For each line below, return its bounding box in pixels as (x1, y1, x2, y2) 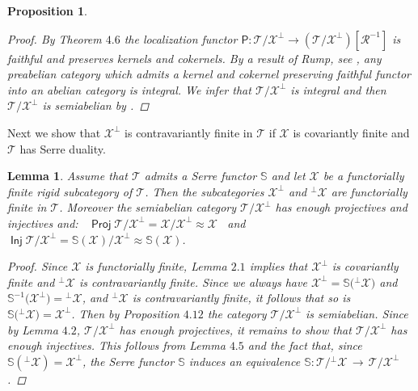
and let (271, 167, 306, 184)
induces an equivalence (188, 352, 301, 369)
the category (207, 305, 267, 322)
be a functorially (323, 167, 404, 184)
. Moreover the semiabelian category (59, 199, 237, 216)
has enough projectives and (275, 199, 407, 216)
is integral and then (290, 81, 386, 98)
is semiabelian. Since (306, 305, 408, 322)
